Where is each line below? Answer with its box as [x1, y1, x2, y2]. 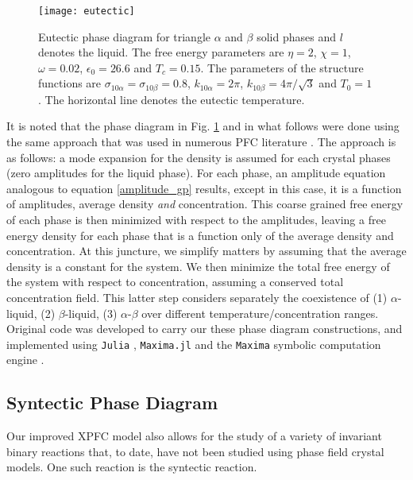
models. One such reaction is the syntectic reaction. [6, 459, 257, 475]
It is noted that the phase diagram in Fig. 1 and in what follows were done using [6, 118, 399, 134]
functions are [38, 75, 102, 91]
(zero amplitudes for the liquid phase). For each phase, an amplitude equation [6, 165, 386, 181]
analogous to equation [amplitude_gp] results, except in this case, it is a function [6, 180, 402, 196]
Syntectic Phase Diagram [6, 390, 218, 415]
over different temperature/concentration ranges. [141, 304, 379, 321]
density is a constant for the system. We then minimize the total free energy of [6, 257, 390, 274]
